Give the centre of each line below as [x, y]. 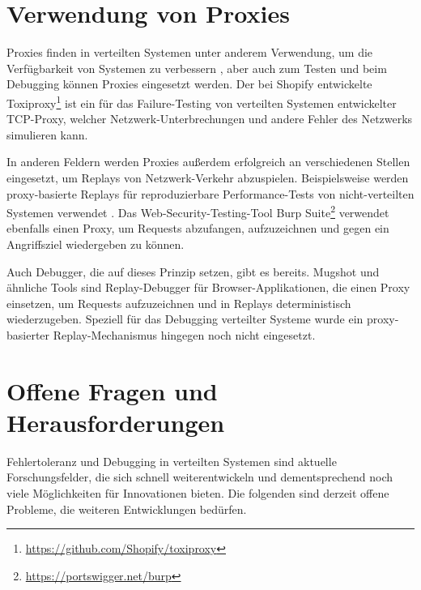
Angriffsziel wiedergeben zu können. [96, 244]
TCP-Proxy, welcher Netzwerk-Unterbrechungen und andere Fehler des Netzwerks [210, 119]
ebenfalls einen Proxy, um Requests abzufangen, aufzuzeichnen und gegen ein [198, 228]
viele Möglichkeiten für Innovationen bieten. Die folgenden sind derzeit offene [198, 493]
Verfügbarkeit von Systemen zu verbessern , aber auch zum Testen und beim [197, 68]
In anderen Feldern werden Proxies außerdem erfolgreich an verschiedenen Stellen [208, 162]
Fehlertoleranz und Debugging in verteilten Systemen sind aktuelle [172, 461]
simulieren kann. [47, 134]
